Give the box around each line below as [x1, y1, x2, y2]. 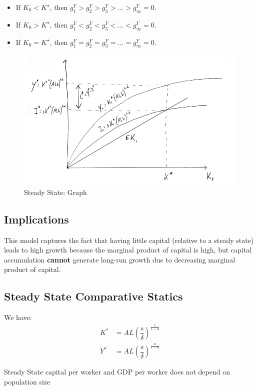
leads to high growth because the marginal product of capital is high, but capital [4, 244, 252, 255]
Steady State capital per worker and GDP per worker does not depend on [4, 366, 230, 377]
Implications [4, 211, 69, 226]
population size [4, 376, 50, 387]
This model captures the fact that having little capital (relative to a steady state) [4, 234, 254, 245]
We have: [4, 312, 32, 322]
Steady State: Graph [24, 186, 87, 197]
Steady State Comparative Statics [4, 288, 183, 304]
